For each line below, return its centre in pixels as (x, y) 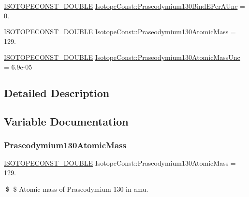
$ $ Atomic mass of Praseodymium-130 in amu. (77, 189)
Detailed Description (57, 92)
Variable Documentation (66, 121)
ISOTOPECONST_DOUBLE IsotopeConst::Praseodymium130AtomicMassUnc (122, 57)
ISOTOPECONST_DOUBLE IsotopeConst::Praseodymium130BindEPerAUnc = (124, 6)
